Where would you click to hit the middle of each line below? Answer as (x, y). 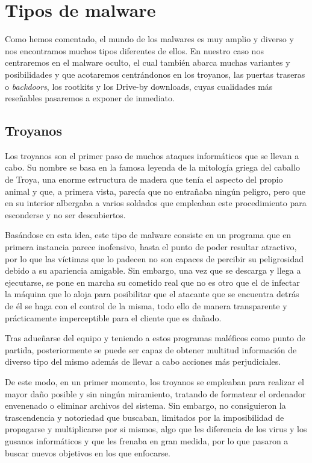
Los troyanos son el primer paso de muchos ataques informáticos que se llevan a (152, 155)
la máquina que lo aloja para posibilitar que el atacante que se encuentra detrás (152, 294)
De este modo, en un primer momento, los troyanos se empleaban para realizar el (154, 381)
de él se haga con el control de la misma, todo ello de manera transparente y (146, 306)
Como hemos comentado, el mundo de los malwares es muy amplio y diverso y (149, 39)
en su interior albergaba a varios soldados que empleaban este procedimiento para (156, 203)
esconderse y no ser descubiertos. (65, 214)
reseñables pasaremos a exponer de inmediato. (90, 98)
